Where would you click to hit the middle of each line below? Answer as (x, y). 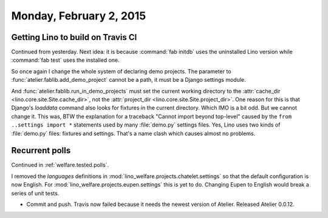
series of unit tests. (35, 193)
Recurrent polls (41, 150)
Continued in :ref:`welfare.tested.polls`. (60, 165)
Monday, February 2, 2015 (79, 16)
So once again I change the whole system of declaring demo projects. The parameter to (121, 71)
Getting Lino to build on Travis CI (74, 37)
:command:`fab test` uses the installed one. (65, 60)
